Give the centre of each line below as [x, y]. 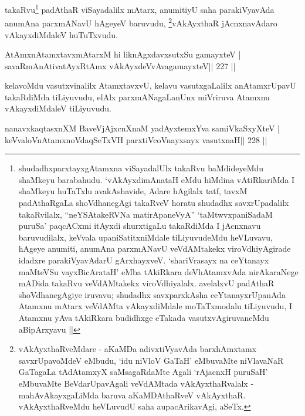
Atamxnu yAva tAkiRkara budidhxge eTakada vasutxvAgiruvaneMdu [144, 317]
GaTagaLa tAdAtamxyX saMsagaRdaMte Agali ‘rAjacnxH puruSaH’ [143, 372]
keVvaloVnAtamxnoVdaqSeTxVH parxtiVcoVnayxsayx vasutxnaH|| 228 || [136, 139]
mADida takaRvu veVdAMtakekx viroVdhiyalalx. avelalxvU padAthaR [146, 283]
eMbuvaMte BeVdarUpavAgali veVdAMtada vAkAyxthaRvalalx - [136, 383]
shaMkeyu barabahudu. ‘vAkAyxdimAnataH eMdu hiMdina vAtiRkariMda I [157, 179]
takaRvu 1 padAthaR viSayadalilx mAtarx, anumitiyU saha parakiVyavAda [140, 9]
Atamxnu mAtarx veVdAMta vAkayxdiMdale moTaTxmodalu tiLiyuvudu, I [155, 306]
